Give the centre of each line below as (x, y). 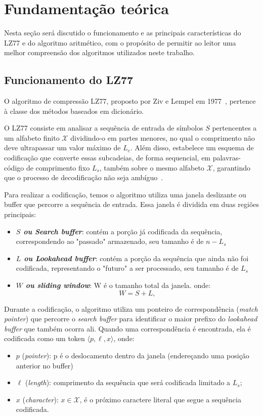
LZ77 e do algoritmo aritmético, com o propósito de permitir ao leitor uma (120, 42)
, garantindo (232, 167)
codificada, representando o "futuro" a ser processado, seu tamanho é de (127, 268)
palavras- (227, 158)
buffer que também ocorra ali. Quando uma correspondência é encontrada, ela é (127, 328)
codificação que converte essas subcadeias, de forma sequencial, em (107, 158)
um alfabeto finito (32, 137)
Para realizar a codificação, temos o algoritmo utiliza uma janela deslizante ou (125, 194)
